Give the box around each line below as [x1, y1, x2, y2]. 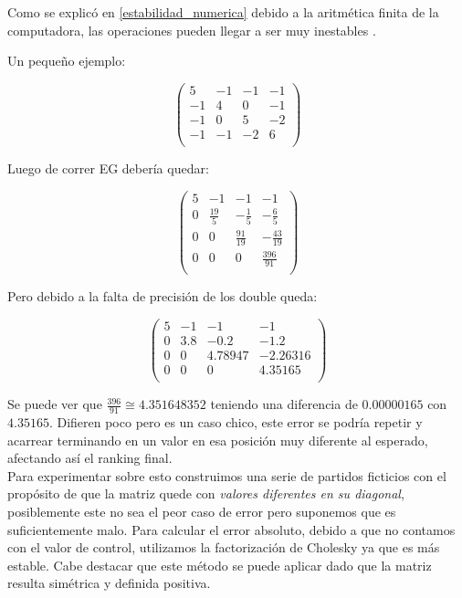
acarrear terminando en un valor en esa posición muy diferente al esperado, [7, 430, 428, 449]
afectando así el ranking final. [7, 448, 173, 467]
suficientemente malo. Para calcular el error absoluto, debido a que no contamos [7, 519, 456, 539]
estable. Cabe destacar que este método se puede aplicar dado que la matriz [7, 555, 432, 574]
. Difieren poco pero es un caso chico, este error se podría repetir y [48, 412, 423, 431]
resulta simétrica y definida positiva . [7, 573, 211, 593]
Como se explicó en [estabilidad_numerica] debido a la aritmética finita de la [7, 3, 439, 21]
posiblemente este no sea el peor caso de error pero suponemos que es [7, 501, 396, 520]
